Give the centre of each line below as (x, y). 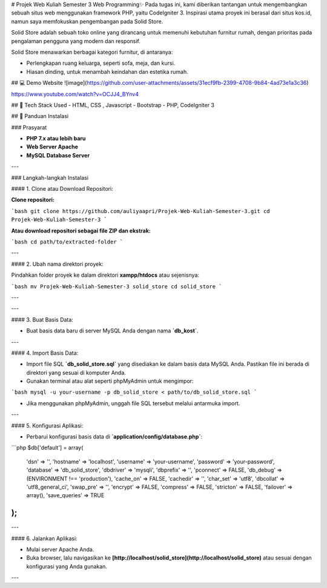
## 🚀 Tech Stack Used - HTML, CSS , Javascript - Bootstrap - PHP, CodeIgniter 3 (113, 105)
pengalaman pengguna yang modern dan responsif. (76, 41)
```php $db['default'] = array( (47, 448)
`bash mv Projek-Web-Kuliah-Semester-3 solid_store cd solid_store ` (117, 286)
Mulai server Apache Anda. (60, 550)
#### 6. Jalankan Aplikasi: (45, 538)
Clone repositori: (33, 200)
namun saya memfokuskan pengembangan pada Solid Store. (87, 21)
